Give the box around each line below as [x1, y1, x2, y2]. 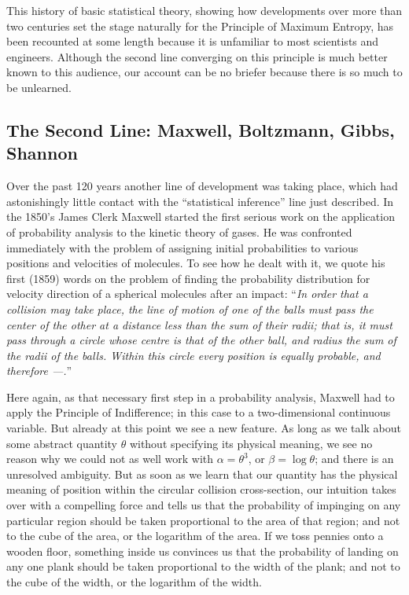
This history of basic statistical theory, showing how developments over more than [6, 2, 403, 18]
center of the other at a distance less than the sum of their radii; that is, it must [6, 316, 392, 332]
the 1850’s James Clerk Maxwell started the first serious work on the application [6, 208, 395, 225]
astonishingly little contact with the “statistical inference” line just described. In [6, 193, 394, 209]
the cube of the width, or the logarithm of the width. [6, 574, 262, 589]
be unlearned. [6, 79, 72, 95]
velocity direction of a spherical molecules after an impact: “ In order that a [6, 285, 368, 302]
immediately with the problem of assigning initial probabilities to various [6, 239, 359, 255]
